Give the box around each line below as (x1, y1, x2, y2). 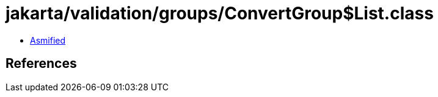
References (5, 56, 77, 72)
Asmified (30, 35, 66, 45)
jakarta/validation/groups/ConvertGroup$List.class (5, 3, 434, 24)
